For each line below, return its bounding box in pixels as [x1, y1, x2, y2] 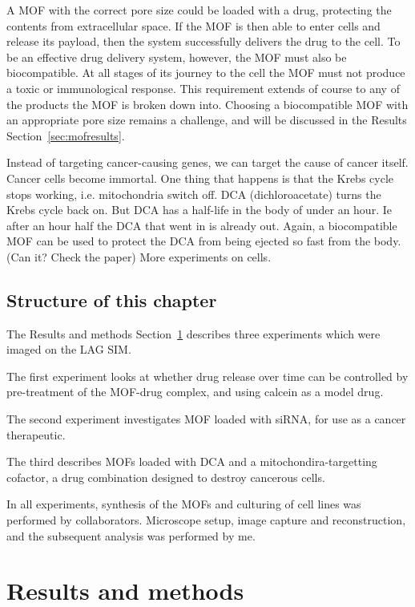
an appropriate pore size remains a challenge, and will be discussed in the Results [6, 111, 407, 128]
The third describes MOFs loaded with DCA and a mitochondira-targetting [6, 453, 377, 470]
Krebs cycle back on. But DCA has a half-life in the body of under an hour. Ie [6, 201, 392, 218]
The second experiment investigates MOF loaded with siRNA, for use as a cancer [6, 411, 406, 427]
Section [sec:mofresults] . [6, 127, 125, 144]
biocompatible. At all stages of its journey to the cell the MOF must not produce [6, 64, 405, 81]
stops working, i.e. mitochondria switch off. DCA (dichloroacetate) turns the [6, 185, 381, 202]
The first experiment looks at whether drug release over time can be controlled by [6, 367, 409, 384]
